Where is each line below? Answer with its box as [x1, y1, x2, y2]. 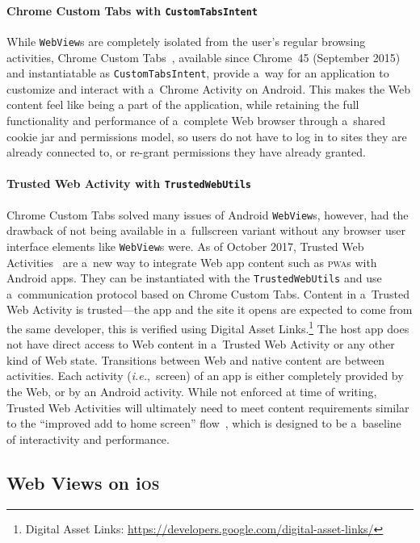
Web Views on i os [6, 470, 160, 495]
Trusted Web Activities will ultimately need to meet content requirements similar [6, 399, 409, 416]
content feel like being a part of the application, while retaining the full [6, 96, 359, 113]
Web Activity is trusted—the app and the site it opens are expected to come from [6, 301, 413, 318]
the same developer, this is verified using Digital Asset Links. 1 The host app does [6, 317, 409, 336]
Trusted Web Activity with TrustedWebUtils [6, 175, 252, 192]
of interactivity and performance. [6, 430, 170, 447]
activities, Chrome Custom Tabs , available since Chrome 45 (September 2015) [6, 48, 401, 65]
